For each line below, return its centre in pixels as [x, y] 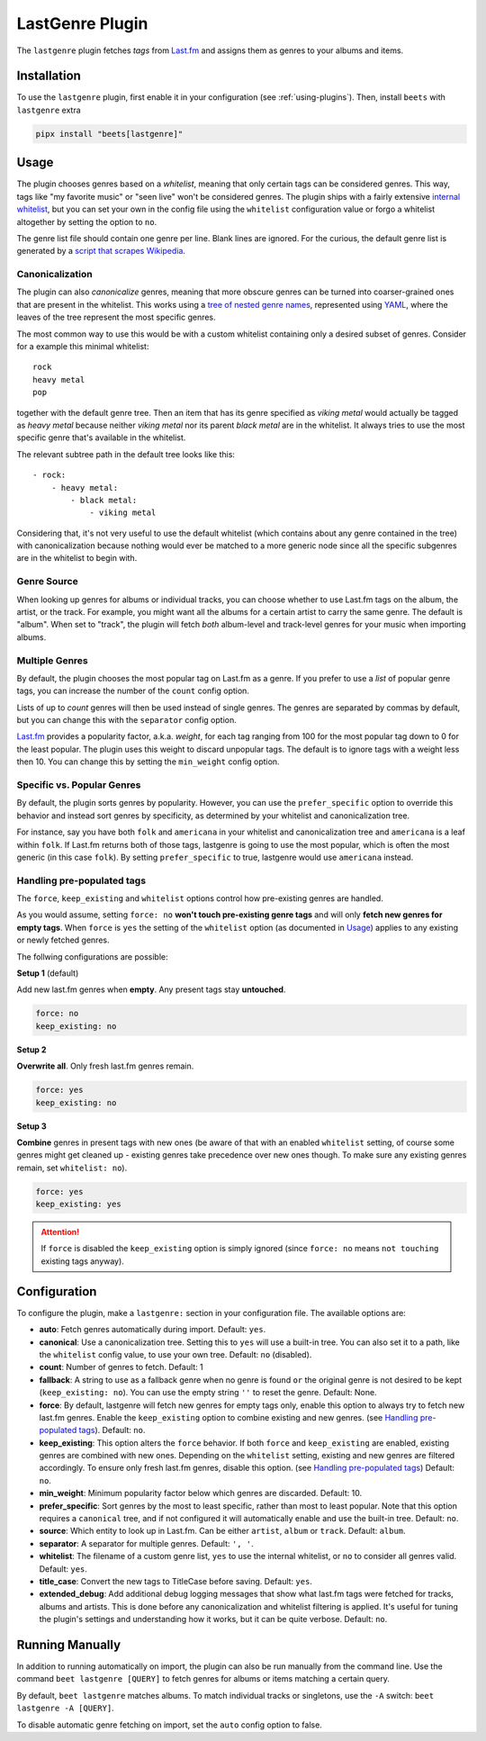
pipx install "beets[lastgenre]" [109, 134]
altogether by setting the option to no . [87, 221]
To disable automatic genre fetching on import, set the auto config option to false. [170, 1725]
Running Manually [69, 1644]
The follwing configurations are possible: [92, 956]
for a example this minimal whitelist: [83, 346]
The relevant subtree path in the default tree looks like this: [126, 454]
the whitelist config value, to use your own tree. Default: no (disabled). [175, 1354]
